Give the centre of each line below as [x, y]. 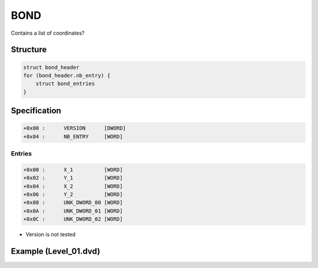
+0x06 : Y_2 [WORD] [73, 195]
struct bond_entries [65, 84]
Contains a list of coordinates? [48, 33]
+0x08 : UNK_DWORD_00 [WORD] [73, 203]
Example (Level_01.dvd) [55, 251]
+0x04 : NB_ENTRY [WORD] [73, 136]
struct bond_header [51, 67]
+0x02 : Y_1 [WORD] [73, 178]
